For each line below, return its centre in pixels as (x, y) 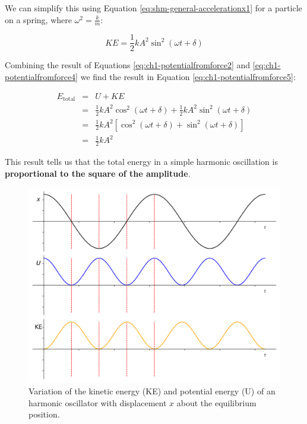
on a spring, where (38, 19)
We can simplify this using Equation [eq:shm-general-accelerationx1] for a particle (153, 8)
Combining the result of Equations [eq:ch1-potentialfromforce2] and (128, 65)
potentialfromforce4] (41, 77)
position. (44, 414)
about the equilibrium (216, 402)
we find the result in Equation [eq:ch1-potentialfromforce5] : (188, 77)
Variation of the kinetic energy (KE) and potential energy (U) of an (152, 391)
